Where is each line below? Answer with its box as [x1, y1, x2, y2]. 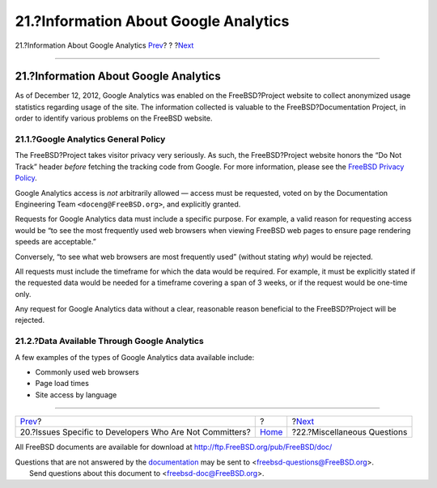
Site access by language [35, 389, 117, 400]
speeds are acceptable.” [15, 237, 96, 247]
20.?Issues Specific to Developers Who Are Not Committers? [19, 426, 251, 438]
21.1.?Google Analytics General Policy [15, 134, 166, 145]
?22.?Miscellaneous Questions [291, 426, 408, 438]
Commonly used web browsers [35, 367, 139, 376]
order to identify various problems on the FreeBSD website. [15, 113, 214, 123]
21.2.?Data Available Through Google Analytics [15, 336, 204, 347]
